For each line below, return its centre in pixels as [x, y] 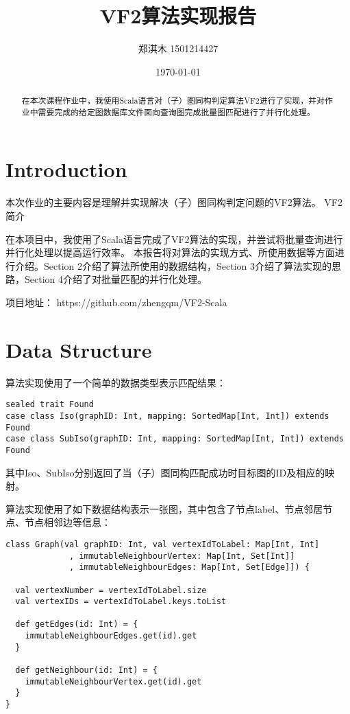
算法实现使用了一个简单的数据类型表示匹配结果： [116, 382]
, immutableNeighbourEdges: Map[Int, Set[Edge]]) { [189, 567]
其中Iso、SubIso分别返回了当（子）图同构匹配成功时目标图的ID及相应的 [165, 472]
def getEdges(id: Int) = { [77, 624]
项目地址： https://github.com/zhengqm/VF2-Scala [116, 302]
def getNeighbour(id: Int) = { [86, 670]
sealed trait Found [50, 405]
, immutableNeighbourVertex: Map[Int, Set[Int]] [182, 556]
